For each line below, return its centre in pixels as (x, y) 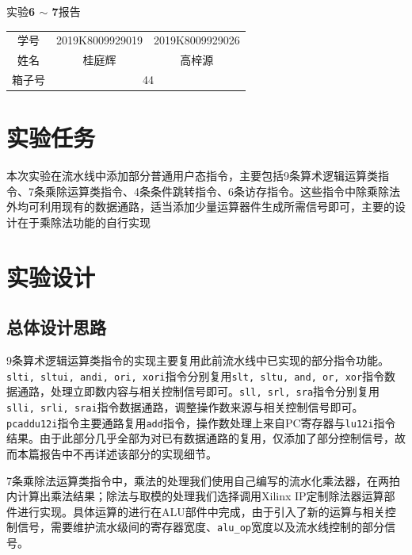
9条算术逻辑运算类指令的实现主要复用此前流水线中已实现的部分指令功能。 (198, 360)
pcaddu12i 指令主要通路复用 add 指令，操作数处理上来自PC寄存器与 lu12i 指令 (201, 422)
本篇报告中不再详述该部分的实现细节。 (117, 454)
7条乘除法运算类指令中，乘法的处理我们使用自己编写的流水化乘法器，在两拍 (203, 480)
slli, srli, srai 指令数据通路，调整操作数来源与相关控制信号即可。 (185, 407)
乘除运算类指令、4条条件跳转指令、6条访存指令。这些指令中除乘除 (217, 191)
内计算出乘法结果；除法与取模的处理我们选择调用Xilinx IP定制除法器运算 (195, 496)
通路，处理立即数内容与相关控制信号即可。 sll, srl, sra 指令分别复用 (198, 391)
